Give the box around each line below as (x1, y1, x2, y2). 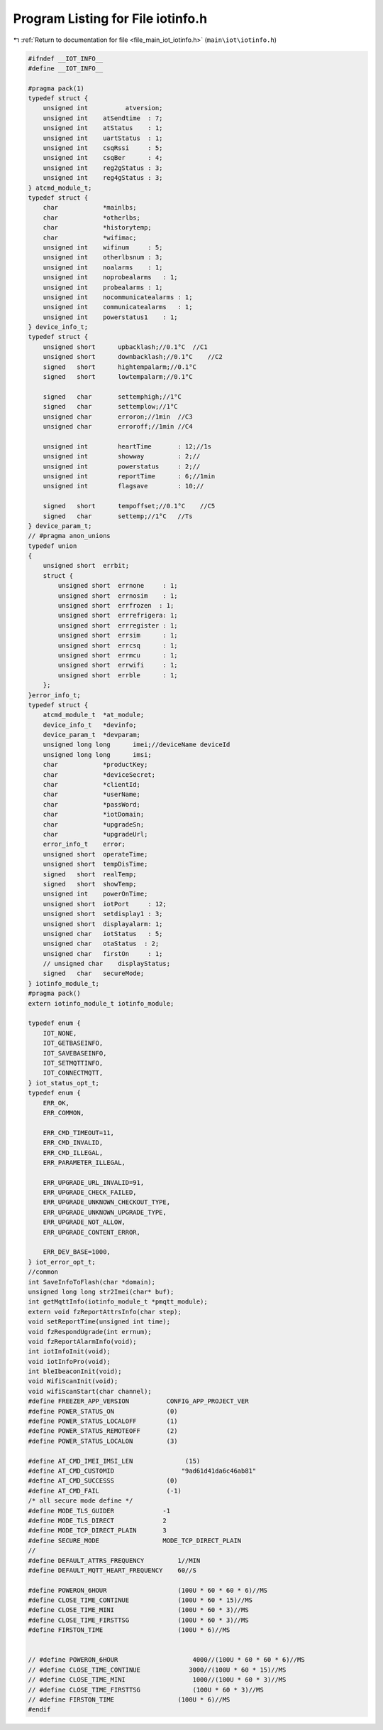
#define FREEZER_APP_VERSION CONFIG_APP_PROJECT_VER (28, 1397, 249, 1405)
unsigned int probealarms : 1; (43, 283, 163, 291)
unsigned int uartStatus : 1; (43, 134, 163, 142)
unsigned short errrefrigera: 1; (57, 611, 178, 620)
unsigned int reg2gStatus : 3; (43, 163, 163, 172)
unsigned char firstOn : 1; (43, 950, 163, 957)
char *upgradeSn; (43, 820, 145, 828)
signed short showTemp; (43, 880, 138, 888)
